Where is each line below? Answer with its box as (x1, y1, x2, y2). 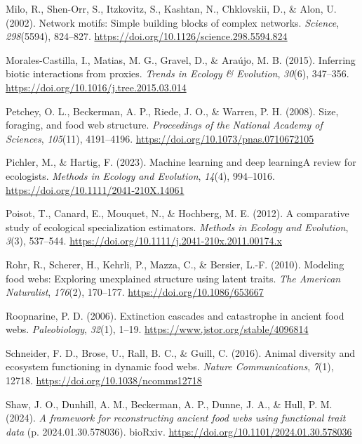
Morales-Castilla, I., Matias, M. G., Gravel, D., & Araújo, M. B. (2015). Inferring (6, 52, 356, 67)
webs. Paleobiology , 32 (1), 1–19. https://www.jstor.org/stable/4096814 (6, 322, 309, 337)
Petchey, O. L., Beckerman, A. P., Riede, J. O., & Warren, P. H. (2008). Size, (6, 103, 339, 118)
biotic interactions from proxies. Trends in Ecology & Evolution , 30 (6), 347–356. (6, 66, 349, 81)
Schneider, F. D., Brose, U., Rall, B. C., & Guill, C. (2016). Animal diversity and (6, 345, 355, 360)
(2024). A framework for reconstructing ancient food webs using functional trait (6, 410, 346, 425)
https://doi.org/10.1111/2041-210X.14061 (6, 182, 185, 197)
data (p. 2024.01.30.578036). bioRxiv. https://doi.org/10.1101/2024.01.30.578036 (6, 424, 352, 438)
